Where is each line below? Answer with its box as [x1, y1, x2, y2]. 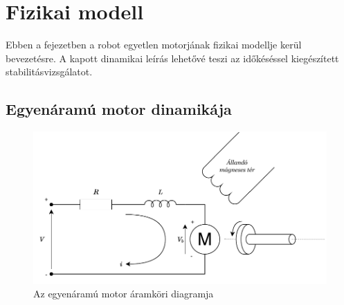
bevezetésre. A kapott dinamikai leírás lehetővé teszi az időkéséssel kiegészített [6, 50, 339, 65]
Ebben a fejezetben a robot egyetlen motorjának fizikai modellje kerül [6, 37, 302, 52]
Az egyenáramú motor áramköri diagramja [33, 286, 214, 301]
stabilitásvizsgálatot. [6, 64, 93, 79]
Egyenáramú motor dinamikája [6, 98, 232, 120]
